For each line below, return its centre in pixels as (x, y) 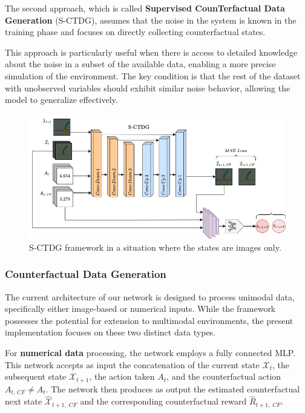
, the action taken (122, 376)
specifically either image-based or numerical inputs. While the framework (140, 309)
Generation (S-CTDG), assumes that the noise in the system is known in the (151, 20)
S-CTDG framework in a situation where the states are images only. (155, 247)
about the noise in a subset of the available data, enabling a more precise (140, 64)
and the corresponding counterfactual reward (163, 401)
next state (24, 401)
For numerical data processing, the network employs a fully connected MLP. (150, 352)
